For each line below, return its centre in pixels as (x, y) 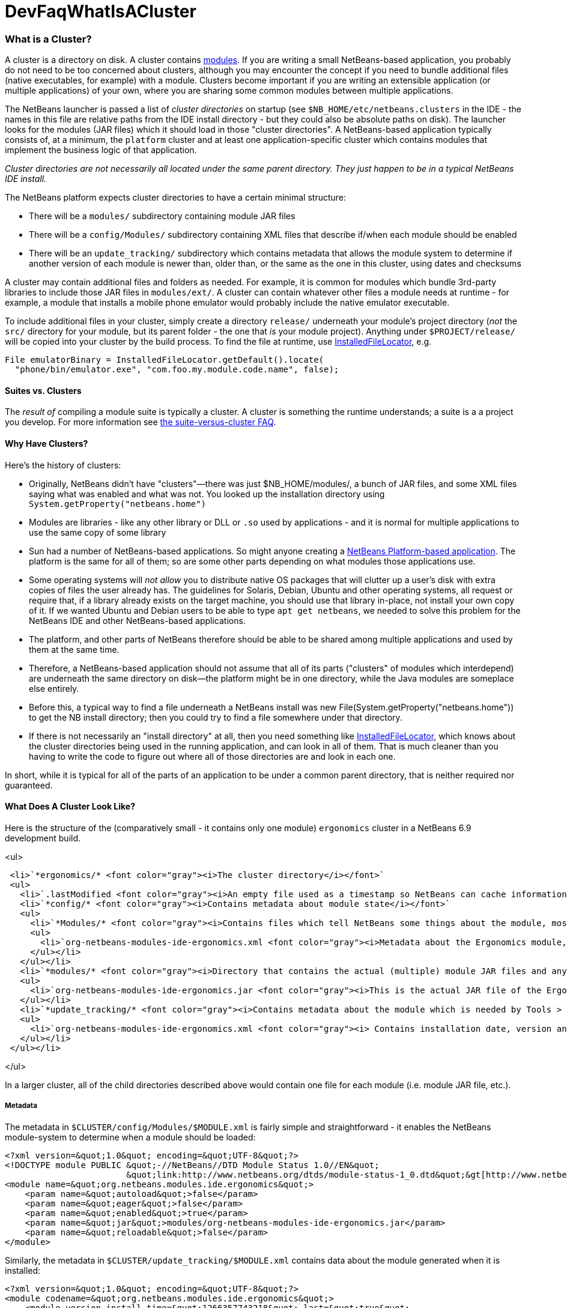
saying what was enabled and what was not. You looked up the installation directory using (207, 494)
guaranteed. (29, 785)
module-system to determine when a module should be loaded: (130, 1137)
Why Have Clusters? (47, 443)
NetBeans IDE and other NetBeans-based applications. (137, 620)
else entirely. (54, 688)
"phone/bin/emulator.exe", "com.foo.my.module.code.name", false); (177, 370)
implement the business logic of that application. (101, 150)
